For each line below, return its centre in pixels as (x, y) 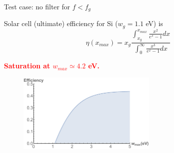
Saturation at (27, 66)
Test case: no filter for (37, 6)
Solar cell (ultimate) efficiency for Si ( (61, 23)
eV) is (154, 23)
